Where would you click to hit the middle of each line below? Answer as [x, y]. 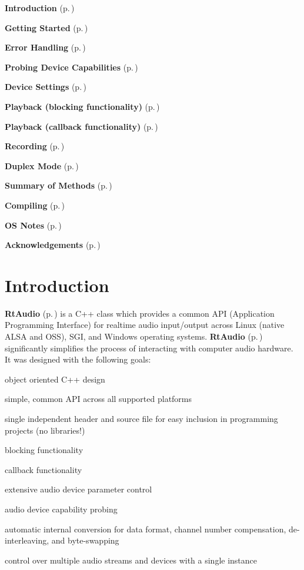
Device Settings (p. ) [46, 87]
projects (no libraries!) [45, 430]
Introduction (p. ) [40, 8]
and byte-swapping [85, 540]
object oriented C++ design [55, 379]
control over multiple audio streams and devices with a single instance [131, 560]
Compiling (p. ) [35, 205]
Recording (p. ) [35, 146]
